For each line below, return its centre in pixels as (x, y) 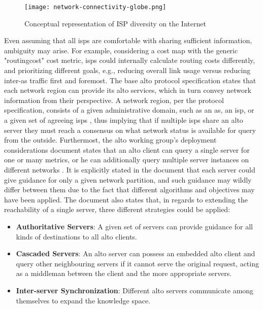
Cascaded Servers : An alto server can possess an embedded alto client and (136, 253)
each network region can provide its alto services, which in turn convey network (128, 90)
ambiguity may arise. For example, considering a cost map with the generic (121, 50)
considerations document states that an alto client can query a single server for (127, 149)
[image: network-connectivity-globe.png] (95, 7)
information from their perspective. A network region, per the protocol (114, 100)
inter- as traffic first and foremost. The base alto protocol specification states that (130, 80)
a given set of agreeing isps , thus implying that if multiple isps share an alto (124, 120)
